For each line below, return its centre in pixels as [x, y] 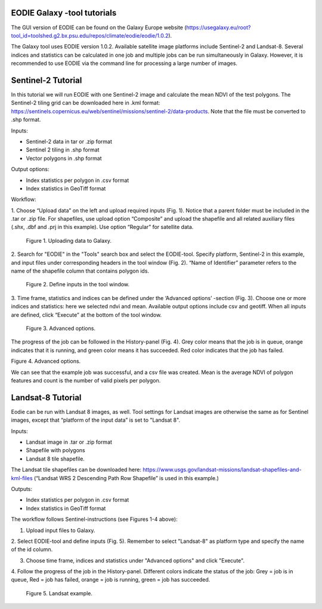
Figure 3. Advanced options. [61, 328]
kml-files [22, 478]
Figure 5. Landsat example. [59, 593]
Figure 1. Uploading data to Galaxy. [69, 240]
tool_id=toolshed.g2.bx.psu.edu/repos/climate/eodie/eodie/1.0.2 [90, 35]
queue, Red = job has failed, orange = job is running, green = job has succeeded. [111, 580]
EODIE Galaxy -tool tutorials [64, 13]
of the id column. [32, 549]
